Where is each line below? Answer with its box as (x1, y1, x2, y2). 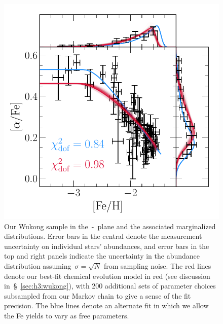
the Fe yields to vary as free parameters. (4, 310, 129, 320)
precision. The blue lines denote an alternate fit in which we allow (4, 300, 209, 311)
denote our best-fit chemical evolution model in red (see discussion (4, 270, 210, 281)
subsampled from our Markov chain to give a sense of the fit (4, 290, 191, 301)
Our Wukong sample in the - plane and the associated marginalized (4, 221, 216, 231)
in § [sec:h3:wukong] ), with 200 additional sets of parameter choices (4, 280, 216, 291)
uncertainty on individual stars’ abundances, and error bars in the (4, 240, 209, 251)
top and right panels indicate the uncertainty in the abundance (4, 250, 200, 261)
